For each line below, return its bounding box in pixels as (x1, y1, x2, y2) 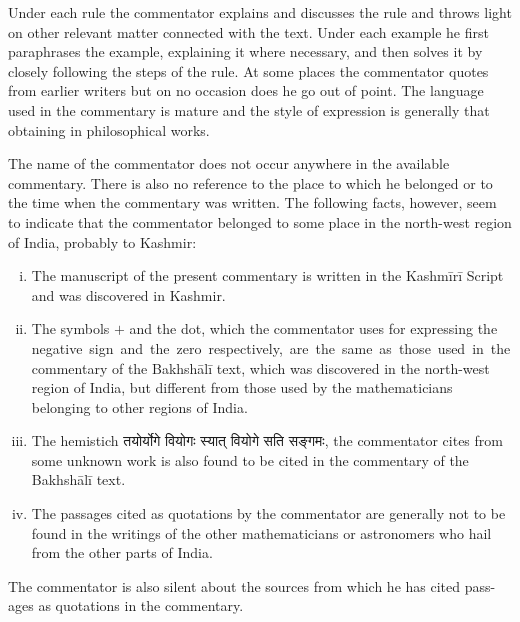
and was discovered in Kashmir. (31, 284, 226, 305)
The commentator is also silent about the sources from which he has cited (8, 575, 461, 596)
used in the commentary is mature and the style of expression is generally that (8, 99, 490, 120)
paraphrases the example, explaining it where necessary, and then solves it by (8, 41, 483, 62)
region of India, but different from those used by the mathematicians (31, 377, 453, 398)
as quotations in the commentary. (38, 595, 244, 616)
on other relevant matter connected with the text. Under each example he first (8, 21, 489, 42)
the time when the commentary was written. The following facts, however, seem (8, 192, 497, 213)
